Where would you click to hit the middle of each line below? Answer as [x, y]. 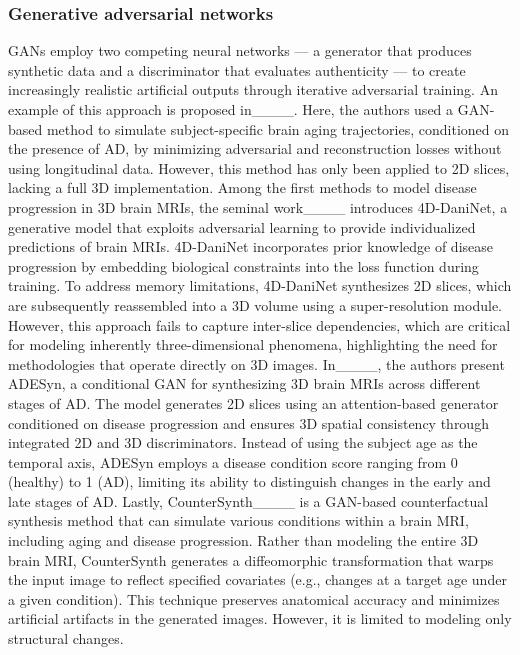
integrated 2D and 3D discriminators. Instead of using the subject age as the [243, 442]
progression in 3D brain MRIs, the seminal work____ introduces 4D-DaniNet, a [258, 206]
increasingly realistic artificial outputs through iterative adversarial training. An [253, 89]
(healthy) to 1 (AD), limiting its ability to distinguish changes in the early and [249, 481]
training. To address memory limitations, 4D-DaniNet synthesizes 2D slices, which [260, 285]
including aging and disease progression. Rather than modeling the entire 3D [243, 540]
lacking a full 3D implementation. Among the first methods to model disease [242, 187]
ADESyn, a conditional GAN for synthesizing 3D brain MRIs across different [244, 383]
